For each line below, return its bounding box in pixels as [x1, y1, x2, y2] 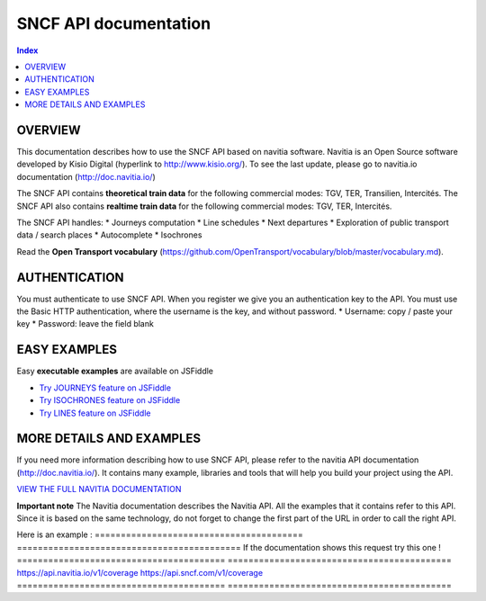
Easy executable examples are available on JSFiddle [16, 365, 214, 377]
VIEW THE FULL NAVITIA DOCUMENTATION [16, 484, 182, 495]
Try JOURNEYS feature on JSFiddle [39, 382, 171, 393]
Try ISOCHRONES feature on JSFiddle [39, 395, 181, 406]
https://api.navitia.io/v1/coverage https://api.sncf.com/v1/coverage [16, 567, 264, 578]
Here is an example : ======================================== [16, 529, 303, 540]
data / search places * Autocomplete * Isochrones [16, 229, 202, 240]
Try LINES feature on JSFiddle [39, 408, 151, 418]
